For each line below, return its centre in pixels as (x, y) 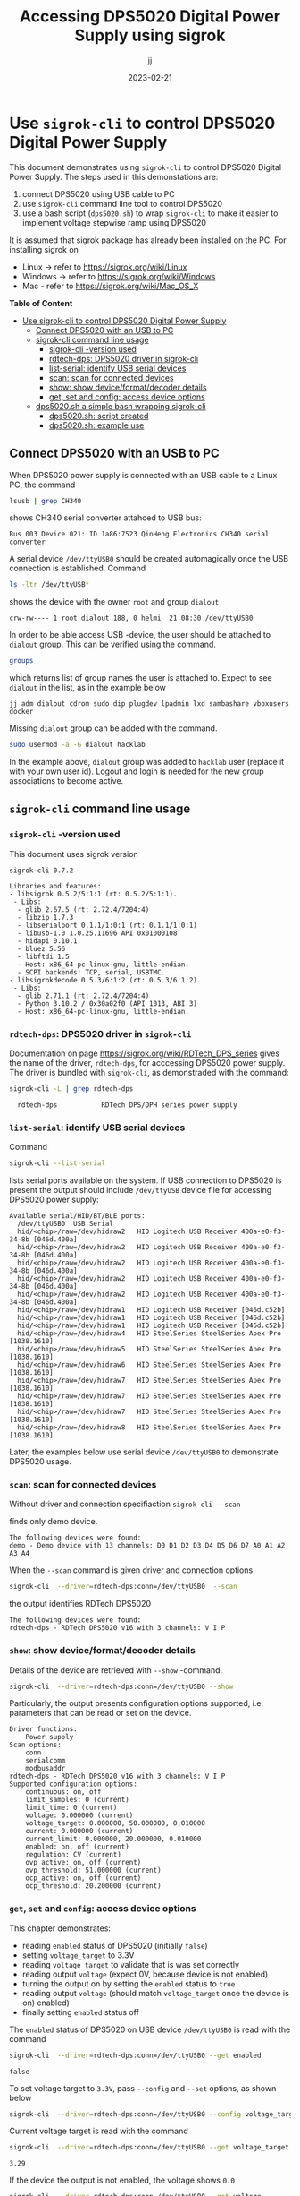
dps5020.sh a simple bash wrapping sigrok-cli (121, 406)
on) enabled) (46, 2003)
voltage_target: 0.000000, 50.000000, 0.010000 (115, 1823)
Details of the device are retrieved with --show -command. (116, 1670)
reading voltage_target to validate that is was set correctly (130, 1964)
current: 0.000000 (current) (79, 1831)
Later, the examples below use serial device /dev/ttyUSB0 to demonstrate (144, 1452)
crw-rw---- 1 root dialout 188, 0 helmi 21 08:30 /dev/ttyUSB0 (131, 618)
